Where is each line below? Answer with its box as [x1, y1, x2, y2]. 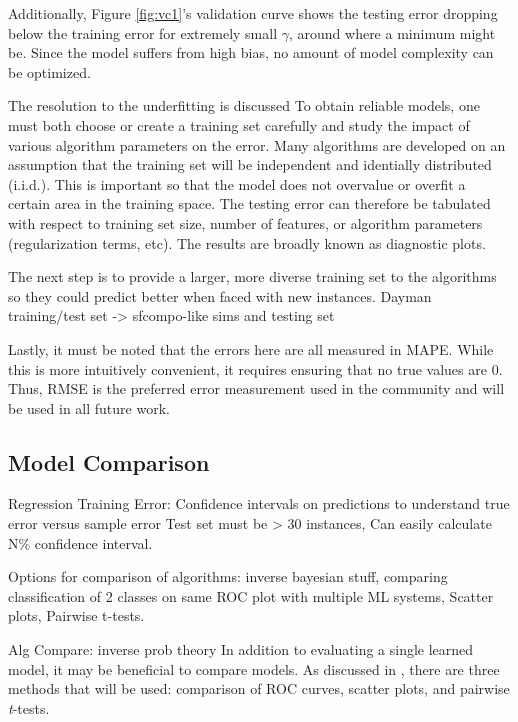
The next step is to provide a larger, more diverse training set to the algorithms [8, 266, 497, 287]
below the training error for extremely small [8, 22, 278, 43]
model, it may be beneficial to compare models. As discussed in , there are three [8, 658, 500, 679]
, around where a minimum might [288, 22, 496, 43]
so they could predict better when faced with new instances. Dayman [8, 285, 432, 306]
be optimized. [8, 61, 91, 82]
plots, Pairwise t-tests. [8, 605, 145, 626]
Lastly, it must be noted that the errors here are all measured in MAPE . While [8, 338, 494, 359]
